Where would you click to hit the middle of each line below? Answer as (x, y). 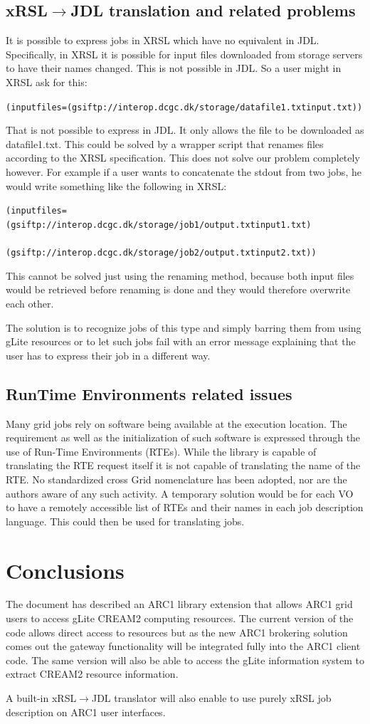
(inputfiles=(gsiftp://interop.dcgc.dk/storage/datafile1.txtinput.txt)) (184, 107)
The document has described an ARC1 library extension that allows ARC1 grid (179, 604)
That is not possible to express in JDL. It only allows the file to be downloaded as (185, 130)
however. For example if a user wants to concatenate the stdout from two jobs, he (184, 172)
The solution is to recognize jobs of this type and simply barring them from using (184, 327)
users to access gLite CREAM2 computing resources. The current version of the (180, 618)
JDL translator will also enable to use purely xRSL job (211, 698)
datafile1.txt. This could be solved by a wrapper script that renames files (165, 143)
